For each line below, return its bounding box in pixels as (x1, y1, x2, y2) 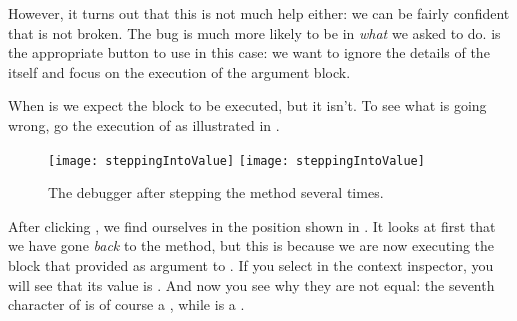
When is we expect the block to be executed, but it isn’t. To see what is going (8, 95, 487, 116)
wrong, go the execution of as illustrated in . (8, 114, 280, 135)
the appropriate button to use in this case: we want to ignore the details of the (8, 42, 490, 63)
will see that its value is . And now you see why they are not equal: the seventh (8, 274, 495, 295)
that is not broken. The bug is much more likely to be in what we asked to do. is (8, 22, 501, 43)
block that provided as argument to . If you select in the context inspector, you (8, 255, 494, 275)
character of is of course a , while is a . (8, 294, 245, 315)
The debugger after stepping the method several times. (48, 182, 384, 203)
